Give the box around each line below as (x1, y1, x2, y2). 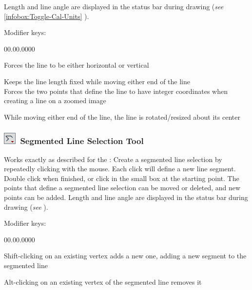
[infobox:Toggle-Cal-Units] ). (4, 11, 89, 21)
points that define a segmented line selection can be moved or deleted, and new (4, 182, 241, 193)
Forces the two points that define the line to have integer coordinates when (4, 86, 228, 96)
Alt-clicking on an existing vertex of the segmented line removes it (4, 276, 202, 287)
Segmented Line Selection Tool (20, 135, 144, 147)
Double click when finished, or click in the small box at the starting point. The (4, 173, 239, 183)
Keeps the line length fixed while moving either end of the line (4, 76, 191, 86)
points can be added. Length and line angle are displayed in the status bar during (4, 192, 248, 202)
